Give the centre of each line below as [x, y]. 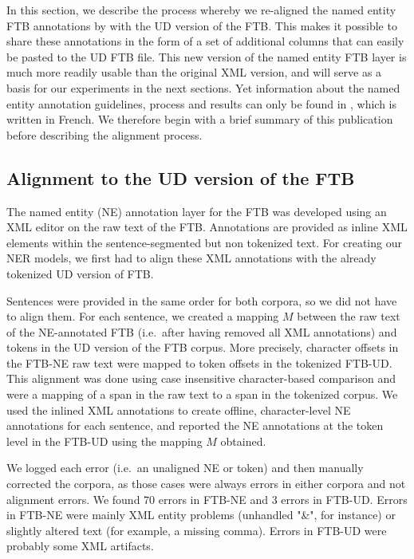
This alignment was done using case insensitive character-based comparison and [201, 378]
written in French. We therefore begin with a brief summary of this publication [200, 119]
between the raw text [349, 316]
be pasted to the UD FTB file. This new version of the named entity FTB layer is [207, 56]
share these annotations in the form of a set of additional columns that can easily [205, 41]
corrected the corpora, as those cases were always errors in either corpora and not [206, 484]
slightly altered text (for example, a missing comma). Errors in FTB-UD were [197, 530]
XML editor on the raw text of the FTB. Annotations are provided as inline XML [207, 227]
